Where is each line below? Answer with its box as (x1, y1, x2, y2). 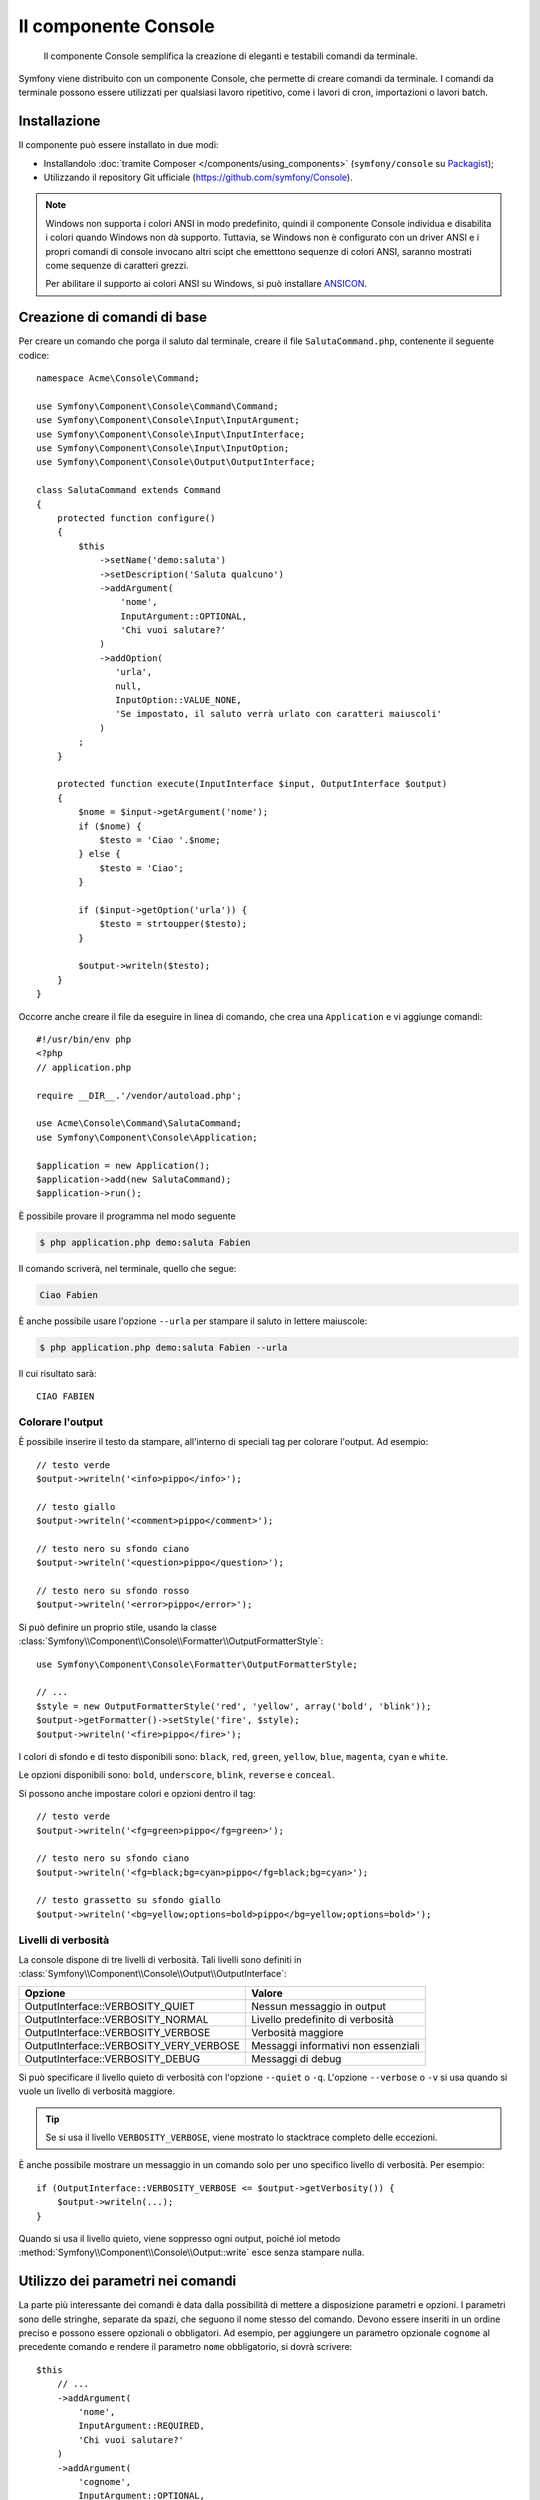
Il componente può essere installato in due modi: (18, 139, 219, 151)
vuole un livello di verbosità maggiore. (18, 2085, 175, 2097)
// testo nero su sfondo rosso (36, 1585, 190, 1597)
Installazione (18, 113, 101, 130)
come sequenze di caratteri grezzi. (45, 259, 189, 271)
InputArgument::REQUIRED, (78, 2420, 205, 2432)
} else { (78, 848, 121, 860)
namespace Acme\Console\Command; (36, 373, 200, 384)
